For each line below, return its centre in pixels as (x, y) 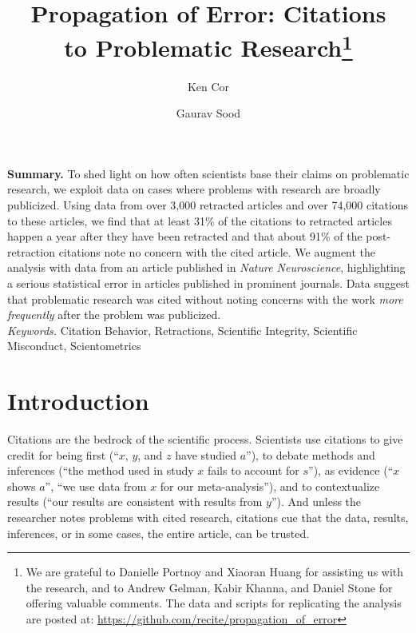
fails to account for (253, 470)
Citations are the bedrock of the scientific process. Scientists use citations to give (205, 439)
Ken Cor (208, 86)
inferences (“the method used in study (101, 470)
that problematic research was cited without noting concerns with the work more (205, 299)
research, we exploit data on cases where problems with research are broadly (194, 189)
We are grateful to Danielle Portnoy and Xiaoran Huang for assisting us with (215, 572)
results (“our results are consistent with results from (135, 502)
